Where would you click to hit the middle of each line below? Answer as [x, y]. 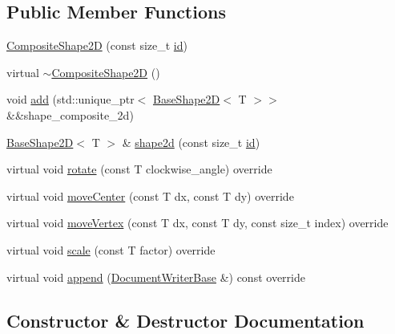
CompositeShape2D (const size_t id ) [97, 45]
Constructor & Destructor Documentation [185, 320]
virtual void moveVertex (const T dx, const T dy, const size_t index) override [197, 223]
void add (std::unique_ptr [71, 99]
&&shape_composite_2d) [70, 114]
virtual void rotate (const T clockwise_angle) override [139, 169]
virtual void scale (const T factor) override [111, 249]
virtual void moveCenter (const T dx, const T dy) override [150, 196]
